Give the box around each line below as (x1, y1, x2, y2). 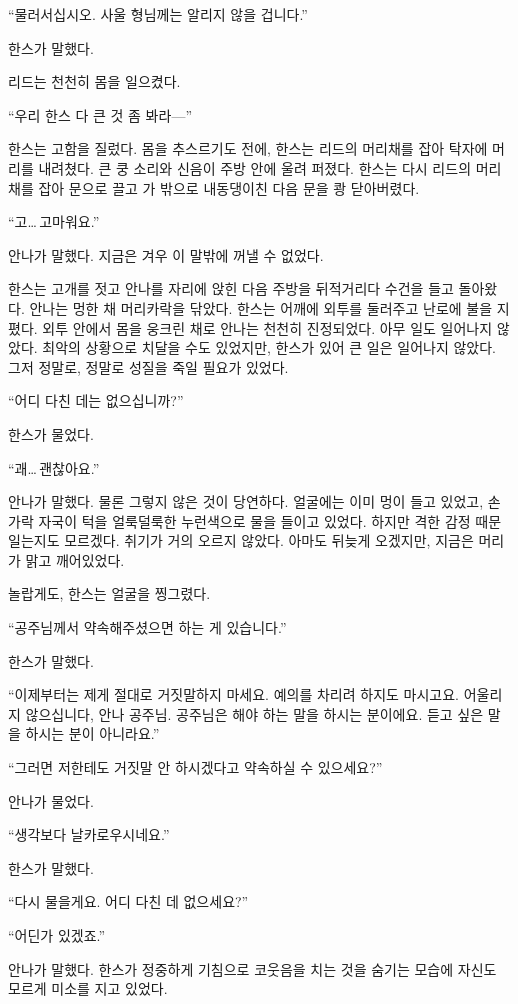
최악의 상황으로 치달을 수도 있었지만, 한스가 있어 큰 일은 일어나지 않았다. (42, 337, 496, 358)
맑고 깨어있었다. (25, 549, 125, 570)
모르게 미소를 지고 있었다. (8, 978, 168, 999)
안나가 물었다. (8, 790, 94, 811)
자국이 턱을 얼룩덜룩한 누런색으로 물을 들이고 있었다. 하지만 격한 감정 (38, 510, 471, 531)
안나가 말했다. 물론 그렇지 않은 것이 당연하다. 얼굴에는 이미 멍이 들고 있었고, (8, 491, 484, 512)
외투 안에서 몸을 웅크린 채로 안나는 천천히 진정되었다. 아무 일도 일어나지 (42, 317, 493, 338)
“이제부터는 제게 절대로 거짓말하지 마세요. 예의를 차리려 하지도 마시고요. (8, 684, 459, 705)
